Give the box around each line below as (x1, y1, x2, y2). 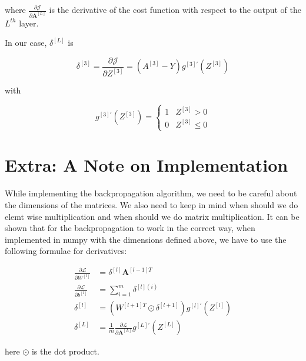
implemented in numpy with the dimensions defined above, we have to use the (5, 233, 287, 245)
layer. (19, 16, 39, 29)
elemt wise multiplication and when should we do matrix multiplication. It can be (5, 210, 300, 222)
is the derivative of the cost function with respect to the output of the (49, 4, 301, 15)
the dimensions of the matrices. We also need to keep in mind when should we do (5, 198, 298, 210)
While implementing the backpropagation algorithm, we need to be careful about (5, 187, 297, 199)
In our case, (5, 36, 47, 49)
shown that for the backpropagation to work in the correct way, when (5, 222, 255, 234)
